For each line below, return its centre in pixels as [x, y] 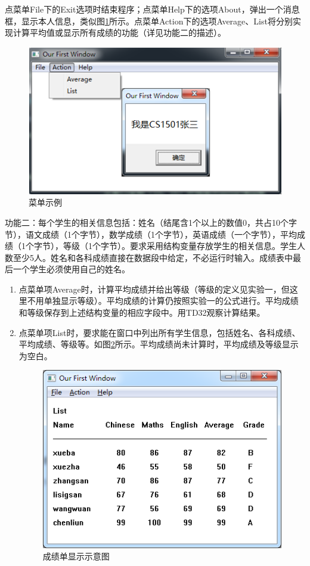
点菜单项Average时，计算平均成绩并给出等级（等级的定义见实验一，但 [154, 289]
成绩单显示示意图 [76, 556]
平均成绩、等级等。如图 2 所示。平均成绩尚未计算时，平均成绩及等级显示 [159, 344]
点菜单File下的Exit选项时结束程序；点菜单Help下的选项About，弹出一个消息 [152, 9]
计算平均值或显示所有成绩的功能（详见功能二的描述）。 [119, 32]
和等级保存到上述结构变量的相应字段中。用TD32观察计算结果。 [142, 312]
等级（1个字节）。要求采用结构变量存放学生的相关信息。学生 [180, 246]
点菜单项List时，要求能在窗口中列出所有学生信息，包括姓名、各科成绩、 [159, 332]
